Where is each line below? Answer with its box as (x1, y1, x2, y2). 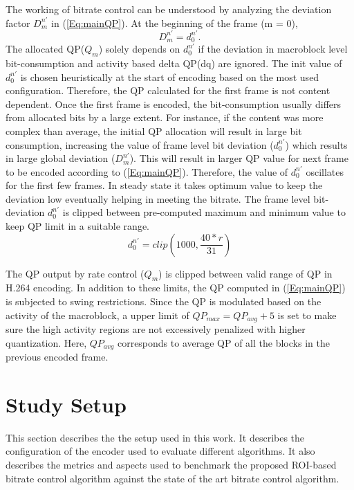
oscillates (306, 164, 344, 179)
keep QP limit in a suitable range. (6, 219, 149, 233)
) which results (285, 137, 348, 152)
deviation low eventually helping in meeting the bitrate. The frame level (6, 191, 310, 206)
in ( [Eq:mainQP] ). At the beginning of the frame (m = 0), (51, 15, 298, 30)
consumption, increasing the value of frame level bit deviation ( (6, 137, 274, 152)
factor (6, 15, 30, 30)
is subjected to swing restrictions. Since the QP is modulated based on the (6, 294, 322, 309)
